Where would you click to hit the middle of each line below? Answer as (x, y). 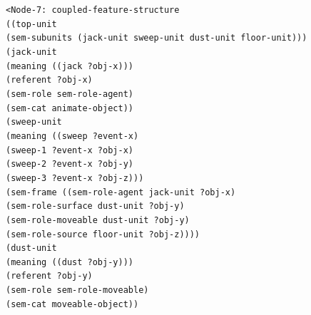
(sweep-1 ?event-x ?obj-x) (70, 150)
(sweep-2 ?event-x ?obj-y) (70, 164)
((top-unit (31, 24)
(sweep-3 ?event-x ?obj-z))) (75, 178)
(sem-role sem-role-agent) (70, 94)
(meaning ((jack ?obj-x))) (70, 66)
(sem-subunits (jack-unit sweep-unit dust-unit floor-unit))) (157, 38)
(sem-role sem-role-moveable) (77, 290)
